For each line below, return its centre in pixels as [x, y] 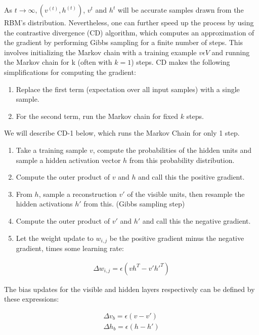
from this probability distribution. [182, 160]
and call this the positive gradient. [191, 177]
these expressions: [32, 299]
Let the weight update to [55, 238]
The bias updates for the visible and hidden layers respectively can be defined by [129, 289]
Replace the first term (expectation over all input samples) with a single [128, 89]
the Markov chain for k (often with [58, 62]
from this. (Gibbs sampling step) [134, 204]
